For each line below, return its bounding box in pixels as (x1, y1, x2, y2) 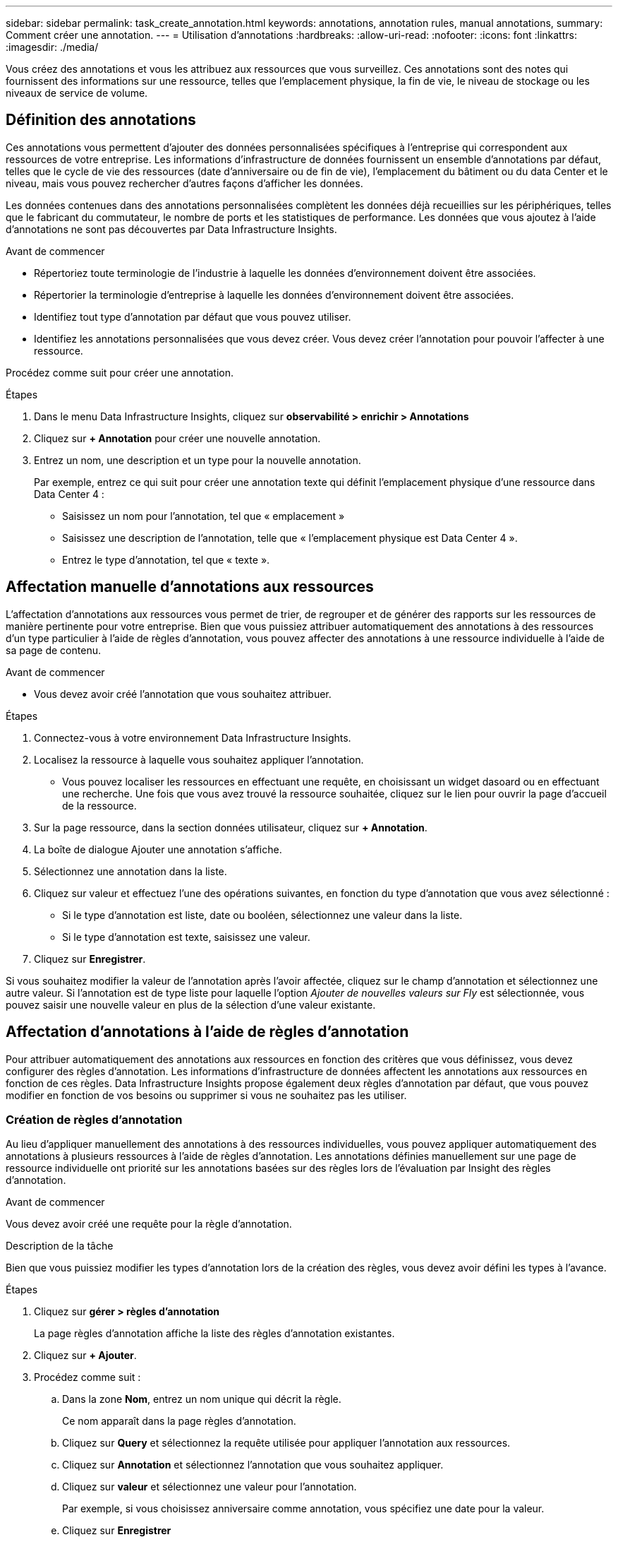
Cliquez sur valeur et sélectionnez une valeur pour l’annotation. (62, 1481, 357, 1493)
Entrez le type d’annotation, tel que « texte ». (62, 553, 270, 566)
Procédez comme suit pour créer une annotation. (6, 366, 234, 379)
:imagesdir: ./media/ (6, 41, 99, 53)
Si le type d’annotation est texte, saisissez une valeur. (62, 930, 310, 943)
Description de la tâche (6, 1240, 114, 1252)
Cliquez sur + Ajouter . (34, 1349, 137, 1362)
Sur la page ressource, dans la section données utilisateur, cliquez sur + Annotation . (34, 821, 428, 834)
